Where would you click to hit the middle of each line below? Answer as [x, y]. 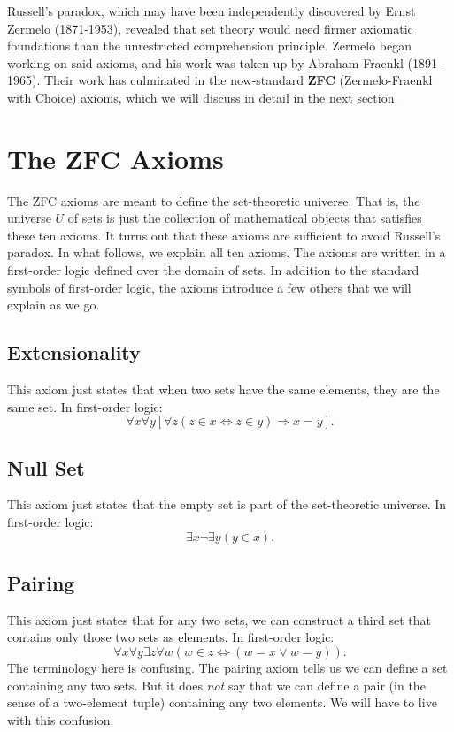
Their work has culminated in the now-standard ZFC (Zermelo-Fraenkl [238, 80]
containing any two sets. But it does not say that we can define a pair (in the [216, 685]
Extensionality [74, 352]
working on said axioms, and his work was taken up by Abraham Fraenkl [205, 62]
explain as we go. [54, 305]
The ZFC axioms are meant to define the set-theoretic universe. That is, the [214, 200]
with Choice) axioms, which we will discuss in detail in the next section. [203, 97]
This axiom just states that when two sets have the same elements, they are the [223, 389]
